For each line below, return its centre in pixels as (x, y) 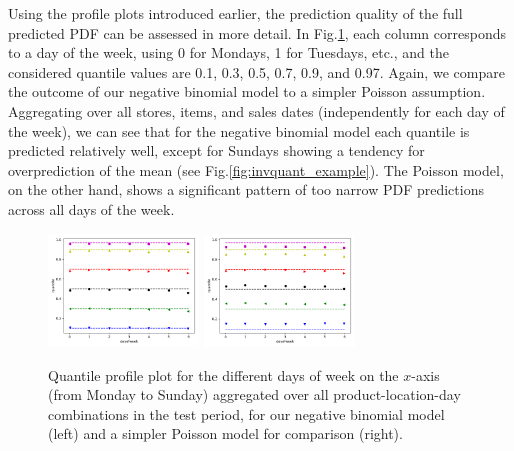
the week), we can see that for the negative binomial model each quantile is (239, 130)
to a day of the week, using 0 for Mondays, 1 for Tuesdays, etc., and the (228, 52)
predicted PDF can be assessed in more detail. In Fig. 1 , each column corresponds (257, 32)
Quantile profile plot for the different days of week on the (223, 374)
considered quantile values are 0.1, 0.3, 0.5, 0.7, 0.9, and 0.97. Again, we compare (256, 71)
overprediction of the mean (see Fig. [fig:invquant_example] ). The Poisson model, (256, 169)
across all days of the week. (91, 208)
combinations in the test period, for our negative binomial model (246, 413)
